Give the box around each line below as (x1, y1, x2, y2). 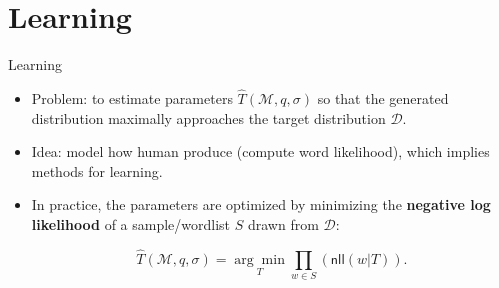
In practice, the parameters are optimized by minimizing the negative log (31, 194, 491, 215)
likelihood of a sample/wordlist (31, 213, 231, 234)
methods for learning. (31, 160, 163, 181)
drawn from (247, 213, 319, 234)
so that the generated (317, 87, 449, 108)
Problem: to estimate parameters (31, 87, 233, 108)
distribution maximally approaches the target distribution (31, 107, 386, 128)
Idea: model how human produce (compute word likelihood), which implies (31, 141, 490, 162)
